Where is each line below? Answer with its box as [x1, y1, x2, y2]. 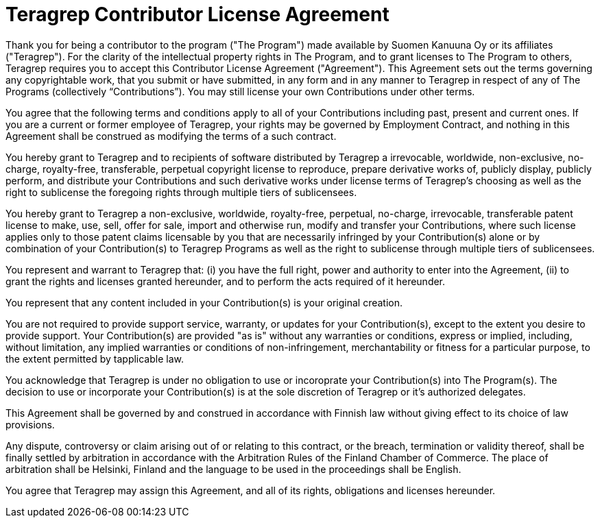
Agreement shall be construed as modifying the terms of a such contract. [5, 130, 337, 142]
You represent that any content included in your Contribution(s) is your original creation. [5, 296, 403, 308]
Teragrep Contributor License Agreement [5, 3, 389, 26]
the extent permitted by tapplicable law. [5, 352, 184, 365]
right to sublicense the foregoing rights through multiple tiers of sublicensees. [5, 186, 357, 198]
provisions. [5, 418, 55, 430]
